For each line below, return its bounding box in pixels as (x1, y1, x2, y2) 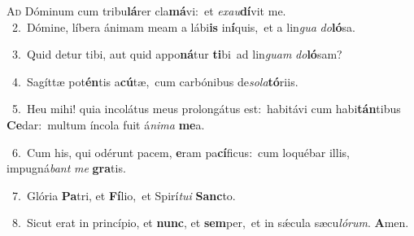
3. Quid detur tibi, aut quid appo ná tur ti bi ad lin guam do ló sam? (11, 46, 342, 63)
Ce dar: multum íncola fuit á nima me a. (7, 116, 205, 133)
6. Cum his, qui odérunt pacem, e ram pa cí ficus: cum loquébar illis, (11, 143, 350, 160)
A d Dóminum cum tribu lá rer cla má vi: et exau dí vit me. (7, 2, 286, 19)
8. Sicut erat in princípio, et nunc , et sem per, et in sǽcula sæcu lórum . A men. (11, 214, 409, 231)
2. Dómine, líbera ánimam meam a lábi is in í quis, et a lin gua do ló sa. (11, 18, 355, 35)
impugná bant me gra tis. (7, 160, 126, 177)
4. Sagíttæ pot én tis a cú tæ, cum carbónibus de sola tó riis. (11, 72, 299, 90)
